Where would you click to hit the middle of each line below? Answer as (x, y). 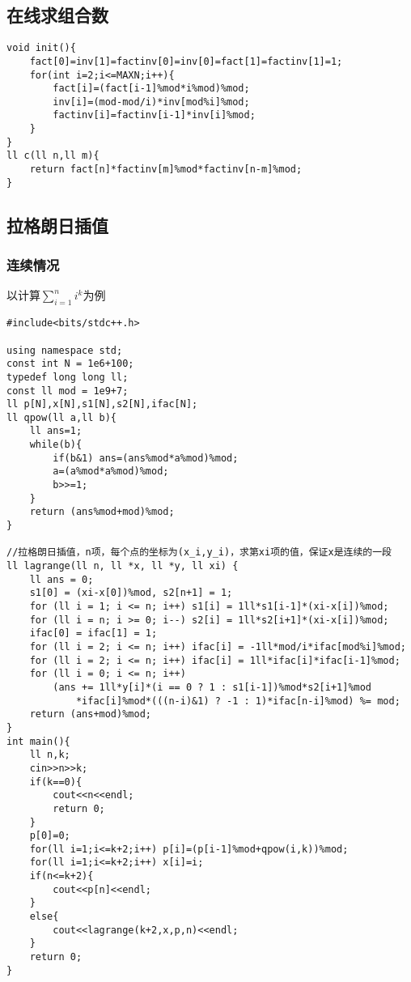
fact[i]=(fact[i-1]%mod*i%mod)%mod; (151, 89)
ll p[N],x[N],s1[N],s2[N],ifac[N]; (102, 404)
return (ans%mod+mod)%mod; (102, 512)
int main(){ (38, 741)
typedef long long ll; (68, 377)
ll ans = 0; (61, 579)
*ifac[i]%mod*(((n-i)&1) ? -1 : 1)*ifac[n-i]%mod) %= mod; (238, 701)
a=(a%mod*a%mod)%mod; (111, 472)
